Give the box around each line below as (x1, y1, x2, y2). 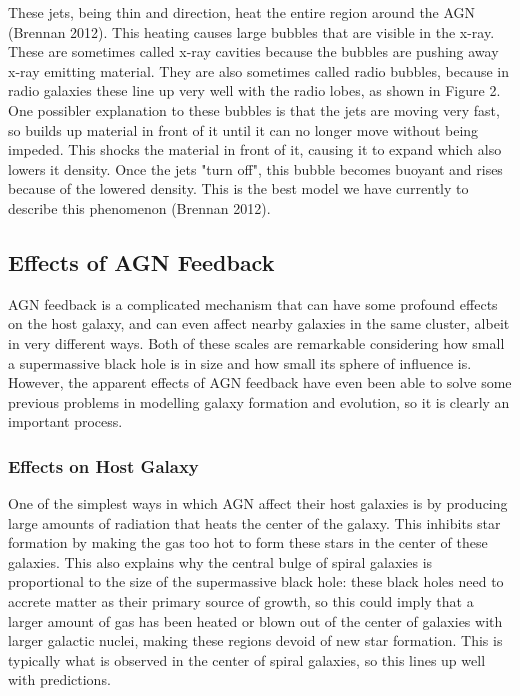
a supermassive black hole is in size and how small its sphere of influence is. (8, 352, 472, 373)
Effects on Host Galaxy (8, 453, 199, 478)
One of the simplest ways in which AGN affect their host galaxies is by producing (8, 493, 508, 514)
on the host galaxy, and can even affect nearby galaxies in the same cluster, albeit (8, 313, 510, 334)
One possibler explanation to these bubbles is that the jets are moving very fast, (8, 99, 500, 120)
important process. (8, 411, 123, 432)
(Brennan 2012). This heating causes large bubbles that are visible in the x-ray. (8, 21, 495, 42)
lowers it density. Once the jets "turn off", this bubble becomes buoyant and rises (8, 158, 503, 179)
